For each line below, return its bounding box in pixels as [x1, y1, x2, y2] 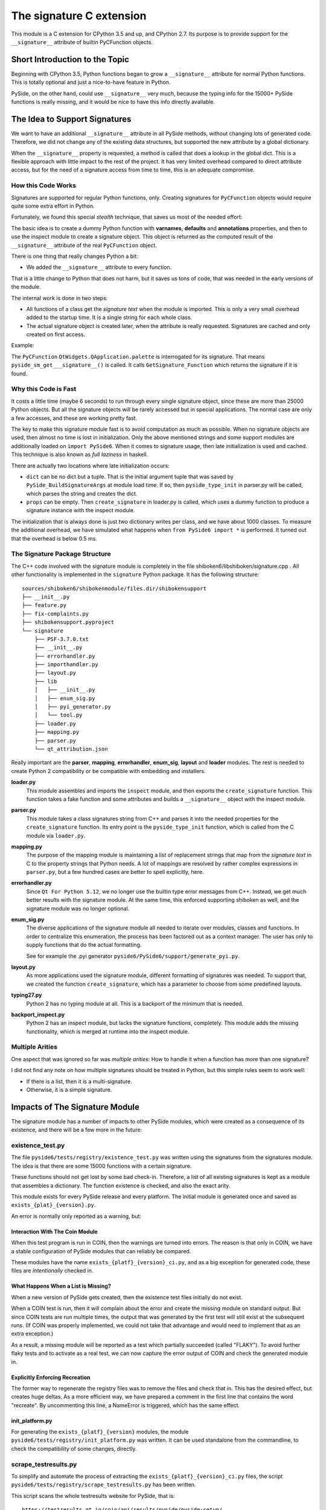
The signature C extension [11, 9, 147, 22]
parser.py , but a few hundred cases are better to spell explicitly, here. [26, 869, 204, 876]
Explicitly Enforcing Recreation [11, 1373, 91, 1381]
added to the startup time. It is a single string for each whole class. [26, 314, 193, 321]
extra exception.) [11, 1330, 54, 1337]
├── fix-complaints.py [22, 610, 89, 617]
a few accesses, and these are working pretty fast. [11, 414, 138, 422]
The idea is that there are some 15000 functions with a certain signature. [11, 1162, 192, 1169]
